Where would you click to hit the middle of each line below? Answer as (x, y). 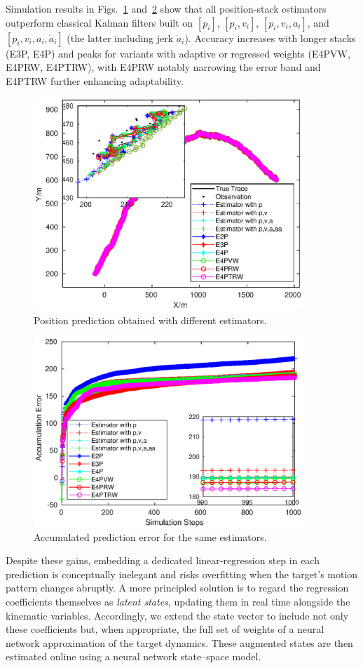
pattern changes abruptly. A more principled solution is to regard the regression (177, 588)
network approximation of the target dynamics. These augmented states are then (179, 642)
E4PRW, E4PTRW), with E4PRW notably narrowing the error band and (163, 67)
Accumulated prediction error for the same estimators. (150, 536)
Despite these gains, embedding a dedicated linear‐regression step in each (163, 560)
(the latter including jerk (120, 38)
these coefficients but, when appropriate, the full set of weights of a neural (165, 629)
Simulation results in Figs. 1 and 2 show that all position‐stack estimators (166, 8)
